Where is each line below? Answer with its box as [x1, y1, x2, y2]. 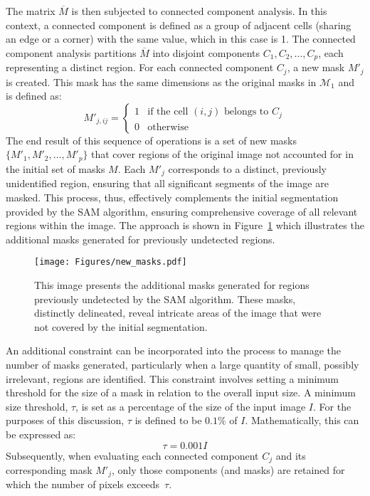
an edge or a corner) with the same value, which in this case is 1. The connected [6, 31, 356, 46]
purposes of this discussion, [6, 413, 125, 428]
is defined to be [134, 413, 202, 428]
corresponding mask [6, 462, 92, 477]
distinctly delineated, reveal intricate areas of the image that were [34, 305, 322, 320]
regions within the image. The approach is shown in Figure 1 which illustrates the [6, 218, 364, 233]
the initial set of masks [6, 161, 105, 176]
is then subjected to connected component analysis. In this [71, 4, 327, 18]
